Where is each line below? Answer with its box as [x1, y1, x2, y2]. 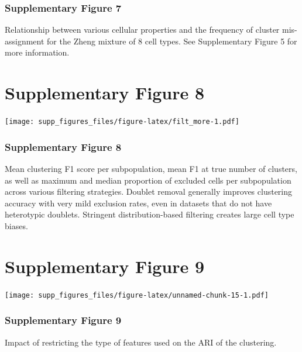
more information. [5, 46, 70, 58]
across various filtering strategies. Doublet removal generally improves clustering [5, 185, 293, 198]
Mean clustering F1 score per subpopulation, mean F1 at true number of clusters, [5, 163, 297, 174]
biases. [5, 219, 28, 232]
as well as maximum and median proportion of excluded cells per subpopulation [5, 174, 291, 186]
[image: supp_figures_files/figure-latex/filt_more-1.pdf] [5, 118, 239, 126]
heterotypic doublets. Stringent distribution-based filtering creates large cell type [5, 208, 294, 220]
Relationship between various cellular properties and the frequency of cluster [5, 23, 280, 36]
